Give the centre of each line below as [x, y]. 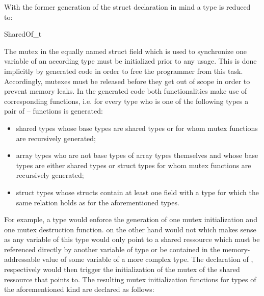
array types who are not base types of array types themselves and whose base [137, 155]
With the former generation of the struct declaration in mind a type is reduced [127, 7]
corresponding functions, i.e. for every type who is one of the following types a [126, 101]
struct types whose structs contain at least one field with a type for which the [137, 192]
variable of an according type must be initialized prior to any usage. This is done [130, 61]
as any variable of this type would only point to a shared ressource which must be [132, 239]
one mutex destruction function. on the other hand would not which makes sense [130, 229]
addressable [22, 259]
